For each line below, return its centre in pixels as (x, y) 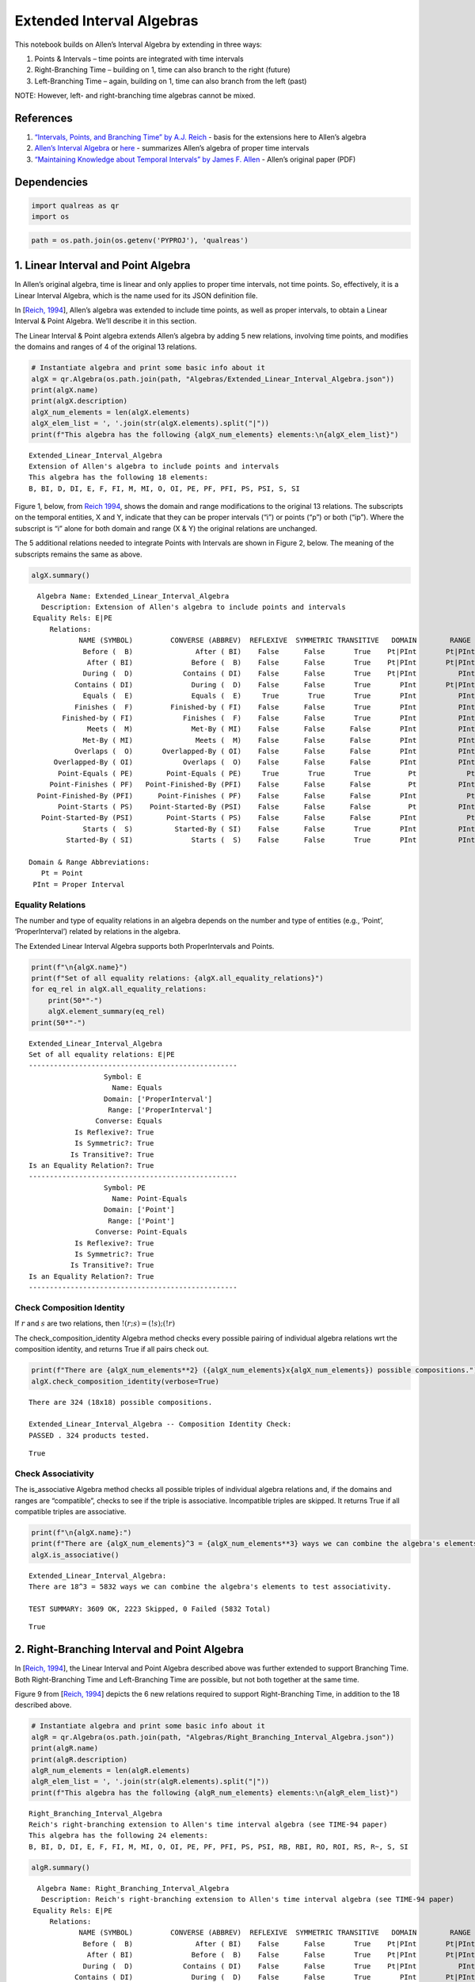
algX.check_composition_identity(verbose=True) (125, 1381)
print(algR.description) (80, 1759)
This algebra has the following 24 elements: (119, 1836)
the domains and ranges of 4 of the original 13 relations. (106, 347)
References (44, 118)
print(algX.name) (65, 390)
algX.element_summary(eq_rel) (106, 1012)
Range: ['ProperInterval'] (160, 1110)
